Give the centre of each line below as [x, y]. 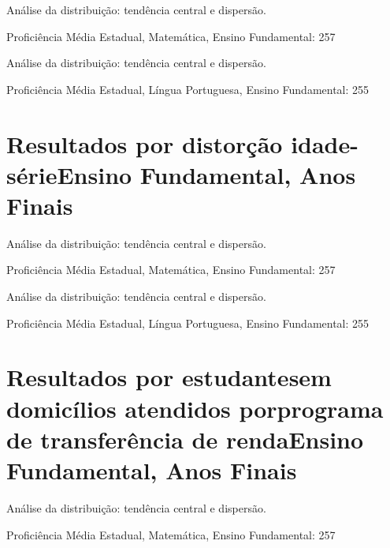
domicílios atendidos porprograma [195, 408]
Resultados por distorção [145, 143]
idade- [325, 143]
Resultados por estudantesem [169, 377]
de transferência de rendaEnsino [185, 439]
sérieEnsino [69, 174]
